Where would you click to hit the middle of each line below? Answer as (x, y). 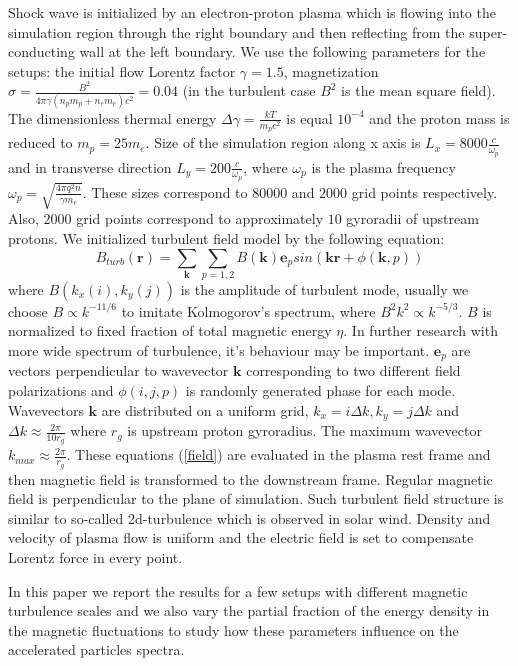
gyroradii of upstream (412, 218)
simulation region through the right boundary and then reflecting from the (236, 31)
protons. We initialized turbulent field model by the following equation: (226, 237)
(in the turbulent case (249, 90)
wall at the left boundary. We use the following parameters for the (282, 51)
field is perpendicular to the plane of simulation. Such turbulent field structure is (256, 498)
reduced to (40, 142)
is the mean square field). (418, 90)
